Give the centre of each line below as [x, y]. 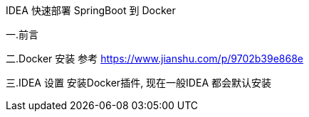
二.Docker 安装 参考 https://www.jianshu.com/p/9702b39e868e [154, 58]
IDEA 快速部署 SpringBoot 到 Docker [91, 10]
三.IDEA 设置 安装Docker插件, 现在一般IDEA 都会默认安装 [138, 83]
